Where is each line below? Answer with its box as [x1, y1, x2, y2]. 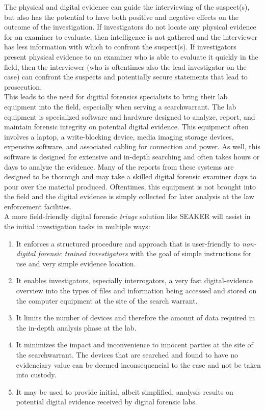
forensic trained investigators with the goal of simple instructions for [38, 248, 252, 259]
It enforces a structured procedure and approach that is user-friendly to [16, 238, 240, 249]
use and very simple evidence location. [16, 258, 136, 268]
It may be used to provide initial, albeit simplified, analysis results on [16, 386, 233, 397]
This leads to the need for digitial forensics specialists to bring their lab [4, 91, 228, 102]
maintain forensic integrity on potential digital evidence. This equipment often [4, 121, 249, 132]
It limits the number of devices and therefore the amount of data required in [16, 312, 255, 323]
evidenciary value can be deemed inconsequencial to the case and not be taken [16, 359, 261, 370]
